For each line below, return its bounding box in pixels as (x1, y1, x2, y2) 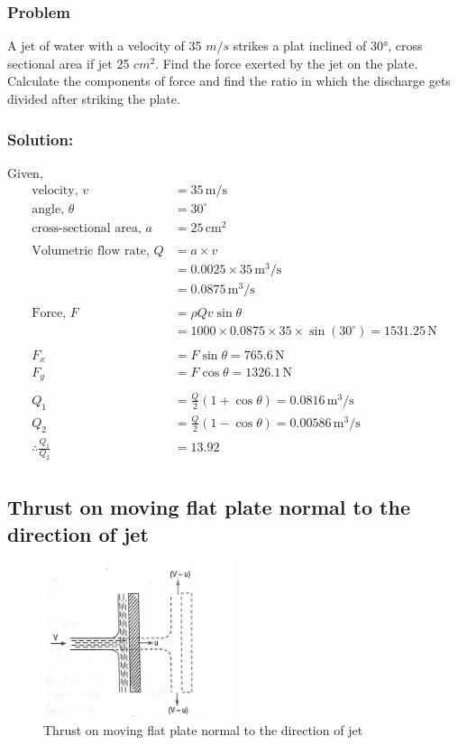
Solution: (7, 127, 74, 150)
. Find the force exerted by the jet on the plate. (155, 53, 418, 72)
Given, (7, 163, 43, 182)
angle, (32, 202, 65, 216)
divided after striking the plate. (7, 89, 180, 107)
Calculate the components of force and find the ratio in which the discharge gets (7, 71, 451, 90)
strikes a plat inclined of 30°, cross (233, 36, 423, 55)
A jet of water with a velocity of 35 (7, 36, 202, 55)
